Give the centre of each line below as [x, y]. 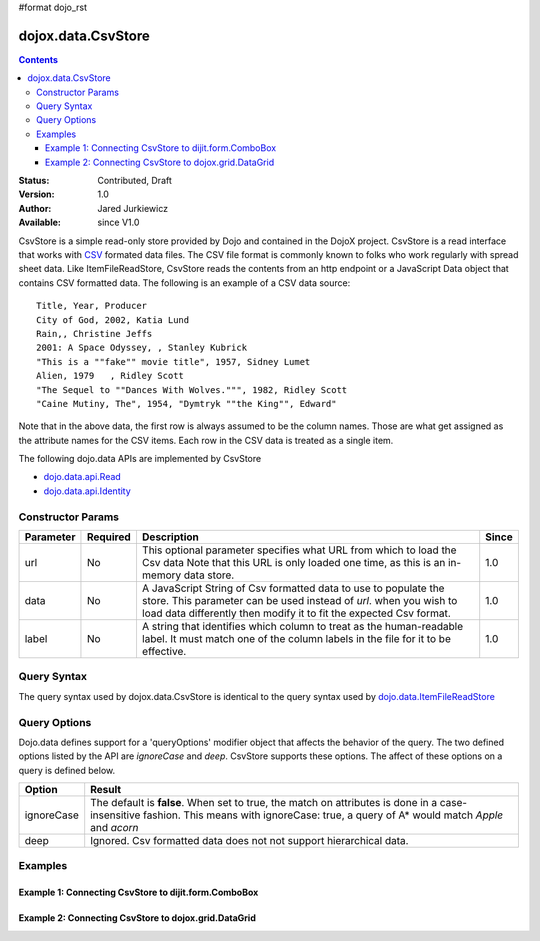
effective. [164, 651]
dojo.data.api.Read [82, 477]
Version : [36, 194]
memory [161, 575]
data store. [209, 575]
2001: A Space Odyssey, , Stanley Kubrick [142, 348]
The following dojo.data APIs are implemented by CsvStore [140, 459]
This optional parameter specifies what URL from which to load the [299, 550]
